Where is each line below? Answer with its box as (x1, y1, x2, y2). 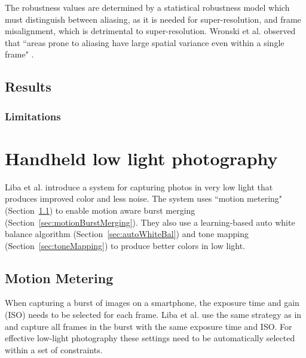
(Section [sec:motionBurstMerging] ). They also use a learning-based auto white (5, 216, 295, 228)
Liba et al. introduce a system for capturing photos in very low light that (5, 180, 273, 193)
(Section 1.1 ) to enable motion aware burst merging (5, 204, 195, 216)
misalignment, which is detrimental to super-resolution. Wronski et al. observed (5, 25, 296, 37)
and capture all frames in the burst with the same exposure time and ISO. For (5, 320, 292, 332)
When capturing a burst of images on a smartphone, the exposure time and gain (5, 296, 299, 309)
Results (5, 77, 51, 96)
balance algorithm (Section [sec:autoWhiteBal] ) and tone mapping (5, 227, 249, 240)
